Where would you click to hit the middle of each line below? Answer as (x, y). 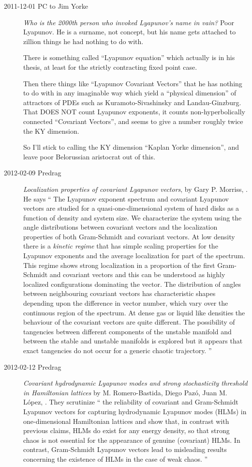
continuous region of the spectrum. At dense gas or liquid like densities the (134, 312)
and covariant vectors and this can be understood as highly (137, 274)
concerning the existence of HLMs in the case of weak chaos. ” (116, 459)
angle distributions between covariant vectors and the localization (120, 227)
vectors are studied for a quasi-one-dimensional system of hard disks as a (131, 208)
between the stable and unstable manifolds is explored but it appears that (133, 341)
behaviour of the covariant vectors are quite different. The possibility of (129, 322)
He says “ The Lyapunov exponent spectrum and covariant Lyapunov (126, 198)
